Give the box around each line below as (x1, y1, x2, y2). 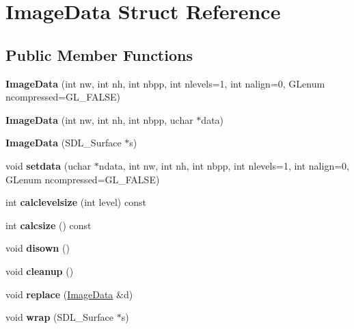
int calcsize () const (5, 218, 92, 232)
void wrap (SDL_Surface (5, 310, 114, 324)
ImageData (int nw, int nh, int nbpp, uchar (5, 112, 193, 127)
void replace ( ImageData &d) (5, 287, 133, 301)
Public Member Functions (5, 44, 193, 65)
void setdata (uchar (5, 158, 92, 172)
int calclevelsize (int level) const (5, 195, 146, 209)
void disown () (5, 241, 70, 255)
